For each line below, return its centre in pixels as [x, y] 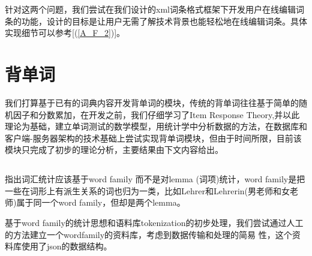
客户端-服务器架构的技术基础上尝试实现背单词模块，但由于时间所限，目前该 [153, 138]
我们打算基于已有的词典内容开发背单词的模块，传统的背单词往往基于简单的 [152, 102]
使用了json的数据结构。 [67, 246]
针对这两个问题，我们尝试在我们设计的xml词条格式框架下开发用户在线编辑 [150, 9]
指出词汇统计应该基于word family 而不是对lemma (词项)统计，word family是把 [155, 179]
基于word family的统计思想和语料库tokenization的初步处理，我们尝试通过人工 [154, 223]
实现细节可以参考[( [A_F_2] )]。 [65, 33]
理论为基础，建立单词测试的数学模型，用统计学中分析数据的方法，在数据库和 [156, 126]
